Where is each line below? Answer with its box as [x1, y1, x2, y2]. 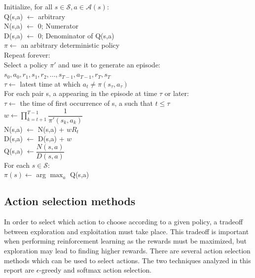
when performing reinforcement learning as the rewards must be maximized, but [4, 236, 247, 246]
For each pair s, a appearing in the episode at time [4, 88, 157, 98]
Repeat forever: [4, 49, 50, 60]
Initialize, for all [4, 1, 53, 11]
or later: [164, 88, 189, 98]
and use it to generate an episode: [58, 59, 161, 69]
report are [4, 265, 35, 275]
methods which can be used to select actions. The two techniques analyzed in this [4, 255, 251, 265]
